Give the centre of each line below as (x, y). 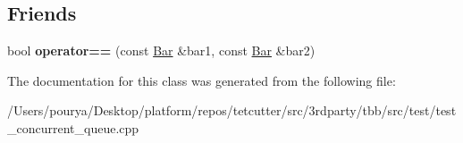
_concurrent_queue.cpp (73, 127)
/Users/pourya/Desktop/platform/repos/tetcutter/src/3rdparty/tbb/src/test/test (232, 110)
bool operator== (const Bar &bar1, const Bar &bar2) (161, 50)
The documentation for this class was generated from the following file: (202, 80)
